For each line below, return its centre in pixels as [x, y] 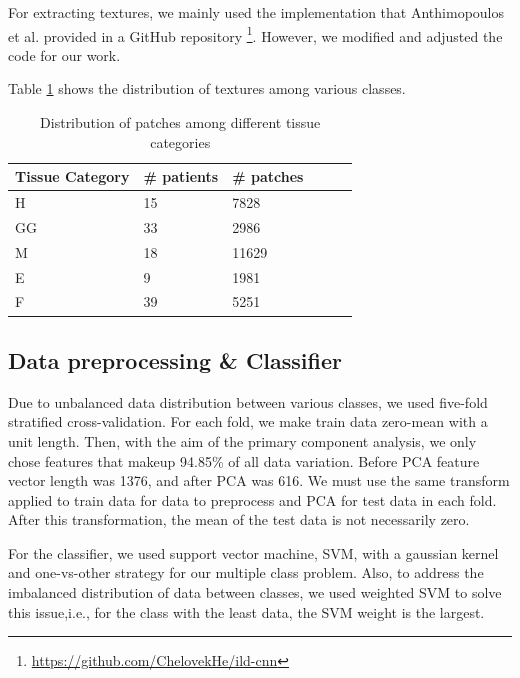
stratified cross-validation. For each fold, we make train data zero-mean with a [248, 421]
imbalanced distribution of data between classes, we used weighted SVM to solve [255, 592]
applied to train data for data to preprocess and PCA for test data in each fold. [252, 499]
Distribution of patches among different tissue [180, 122]
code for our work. [64, 54]
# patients [181, 176]
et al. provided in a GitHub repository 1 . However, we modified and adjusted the [255, 34]
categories [180, 141]
